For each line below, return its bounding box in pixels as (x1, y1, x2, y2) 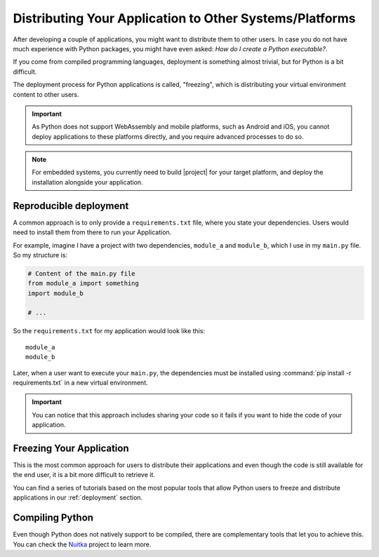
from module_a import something (27, 279, 140, 288)
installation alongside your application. (32, 177, 143, 186)
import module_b (27, 289, 84, 297)
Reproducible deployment (13, 200, 129, 212)
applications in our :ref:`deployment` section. (13, 493, 143, 502)
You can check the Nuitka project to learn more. (13, 540, 152, 549)
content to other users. (13, 90, 79, 98)
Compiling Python (13, 512, 94, 524)
